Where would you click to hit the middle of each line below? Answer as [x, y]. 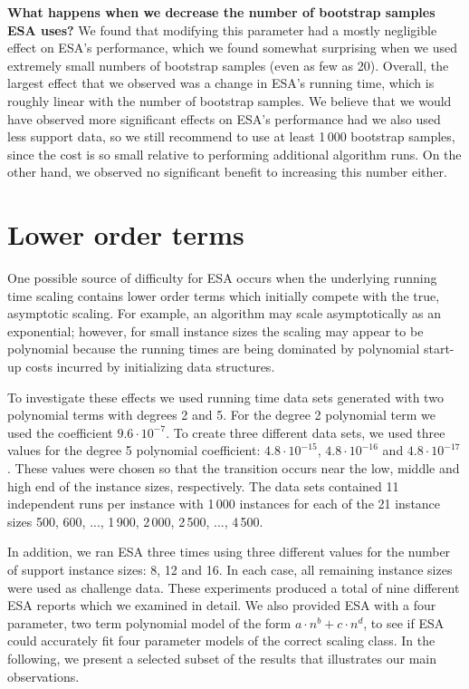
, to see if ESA [404, 622]
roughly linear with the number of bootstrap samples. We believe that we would [230, 100]
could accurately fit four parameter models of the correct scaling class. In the [221, 640]
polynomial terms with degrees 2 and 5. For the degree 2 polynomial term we [222, 415]
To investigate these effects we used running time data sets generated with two [225, 397]
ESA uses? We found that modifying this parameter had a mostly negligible [222, 29]
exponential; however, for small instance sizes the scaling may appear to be [215, 330]
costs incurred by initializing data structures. [150, 367]
